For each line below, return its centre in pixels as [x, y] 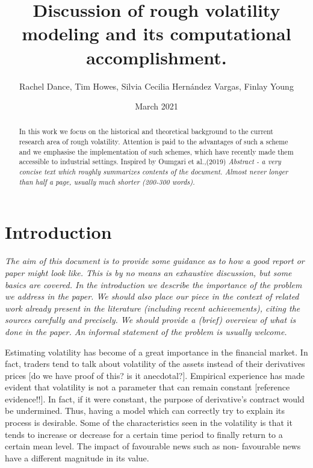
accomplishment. [156, 57]
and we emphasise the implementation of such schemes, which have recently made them [156, 151]
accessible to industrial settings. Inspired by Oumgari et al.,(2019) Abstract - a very [150, 162]
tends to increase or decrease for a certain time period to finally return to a [144, 434]
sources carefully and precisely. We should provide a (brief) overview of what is [150, 320]
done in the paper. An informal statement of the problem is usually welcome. [146, 331]
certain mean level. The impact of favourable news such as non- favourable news [153, 446]
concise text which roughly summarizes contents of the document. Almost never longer [153, 172]
